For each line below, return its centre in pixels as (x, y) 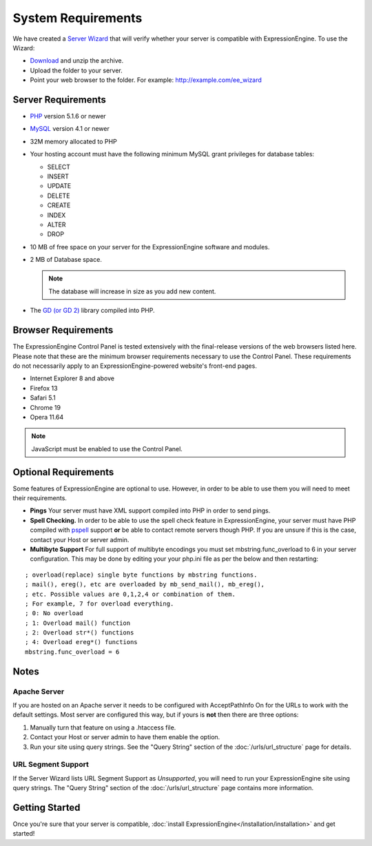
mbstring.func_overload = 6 (72, 652)
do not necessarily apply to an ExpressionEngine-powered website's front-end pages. (135, 366)
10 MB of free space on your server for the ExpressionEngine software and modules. (150, 247)
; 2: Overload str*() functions (80, 633)
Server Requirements (60, 100)
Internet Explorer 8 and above (72, 378)
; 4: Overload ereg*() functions (81, 642)
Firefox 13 (44, 388)
